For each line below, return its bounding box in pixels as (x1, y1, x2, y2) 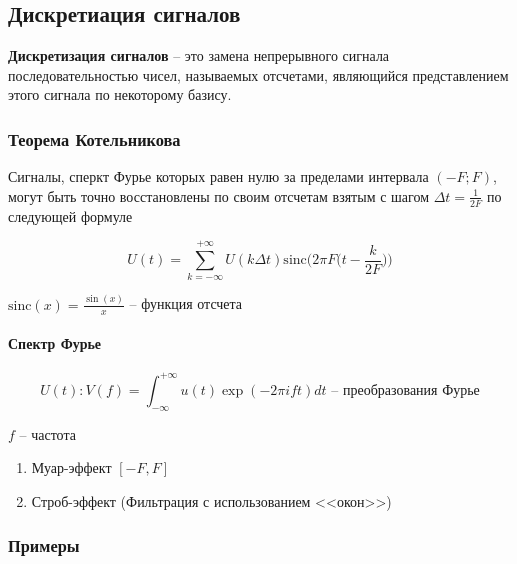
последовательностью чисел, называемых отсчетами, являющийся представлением (8, 64, 509, 85)
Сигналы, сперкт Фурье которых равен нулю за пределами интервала (8, 166, 429, 187)
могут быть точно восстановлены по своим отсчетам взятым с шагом (8, 185, 430, 206)
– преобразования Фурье (331, 383, 480, 398)
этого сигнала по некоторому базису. (8, 84, 232, 105)
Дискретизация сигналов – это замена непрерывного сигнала (8, 45, 390, 66)
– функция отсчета (129, 293, 243, 314)
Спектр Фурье (8, 333, 102, 354)
